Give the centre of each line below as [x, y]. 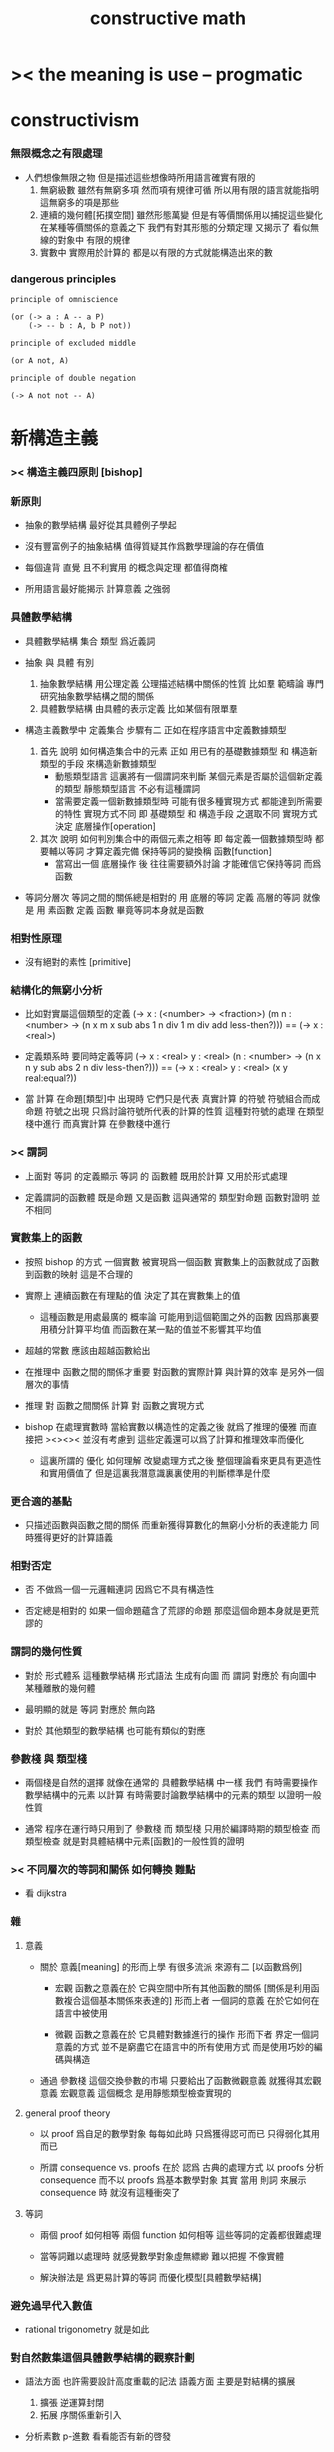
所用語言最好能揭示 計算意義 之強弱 [97, 589]
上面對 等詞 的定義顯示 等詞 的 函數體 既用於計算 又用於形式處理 [156, 1176]
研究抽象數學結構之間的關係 [97, 696]
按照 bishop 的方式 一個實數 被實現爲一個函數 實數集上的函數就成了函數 [172, 1261]
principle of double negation [73, 378]
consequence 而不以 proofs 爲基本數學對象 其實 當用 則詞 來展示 [173, 2179]
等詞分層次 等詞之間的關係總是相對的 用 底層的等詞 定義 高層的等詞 [162, 897]
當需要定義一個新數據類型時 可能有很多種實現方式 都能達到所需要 [188, 801]
